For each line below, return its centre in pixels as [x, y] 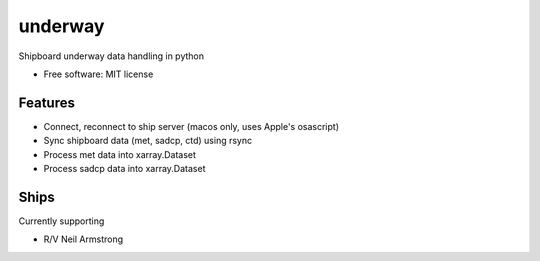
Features [46, 102]
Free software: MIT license [98, 74]
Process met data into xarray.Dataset [120, 154]
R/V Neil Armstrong [83, 239]
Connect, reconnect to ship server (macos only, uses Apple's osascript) [191, 126]
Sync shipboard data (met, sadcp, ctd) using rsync [148, 141]
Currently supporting [61, 221]
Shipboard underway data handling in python [111, 56]
